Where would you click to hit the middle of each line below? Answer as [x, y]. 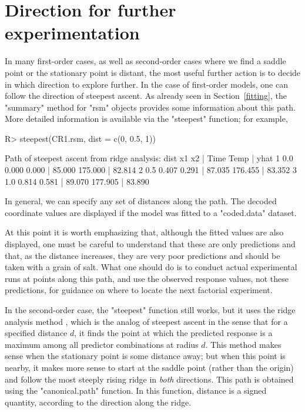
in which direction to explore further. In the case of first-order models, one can [146, 84]
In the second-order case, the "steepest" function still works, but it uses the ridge [150, 310]
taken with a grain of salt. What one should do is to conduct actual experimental [151, 267]
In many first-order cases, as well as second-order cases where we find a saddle [145, 61]
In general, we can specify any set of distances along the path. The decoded [141, 201]
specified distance [36, 333]
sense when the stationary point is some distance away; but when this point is [145, 356]
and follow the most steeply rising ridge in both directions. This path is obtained [149, 379]
